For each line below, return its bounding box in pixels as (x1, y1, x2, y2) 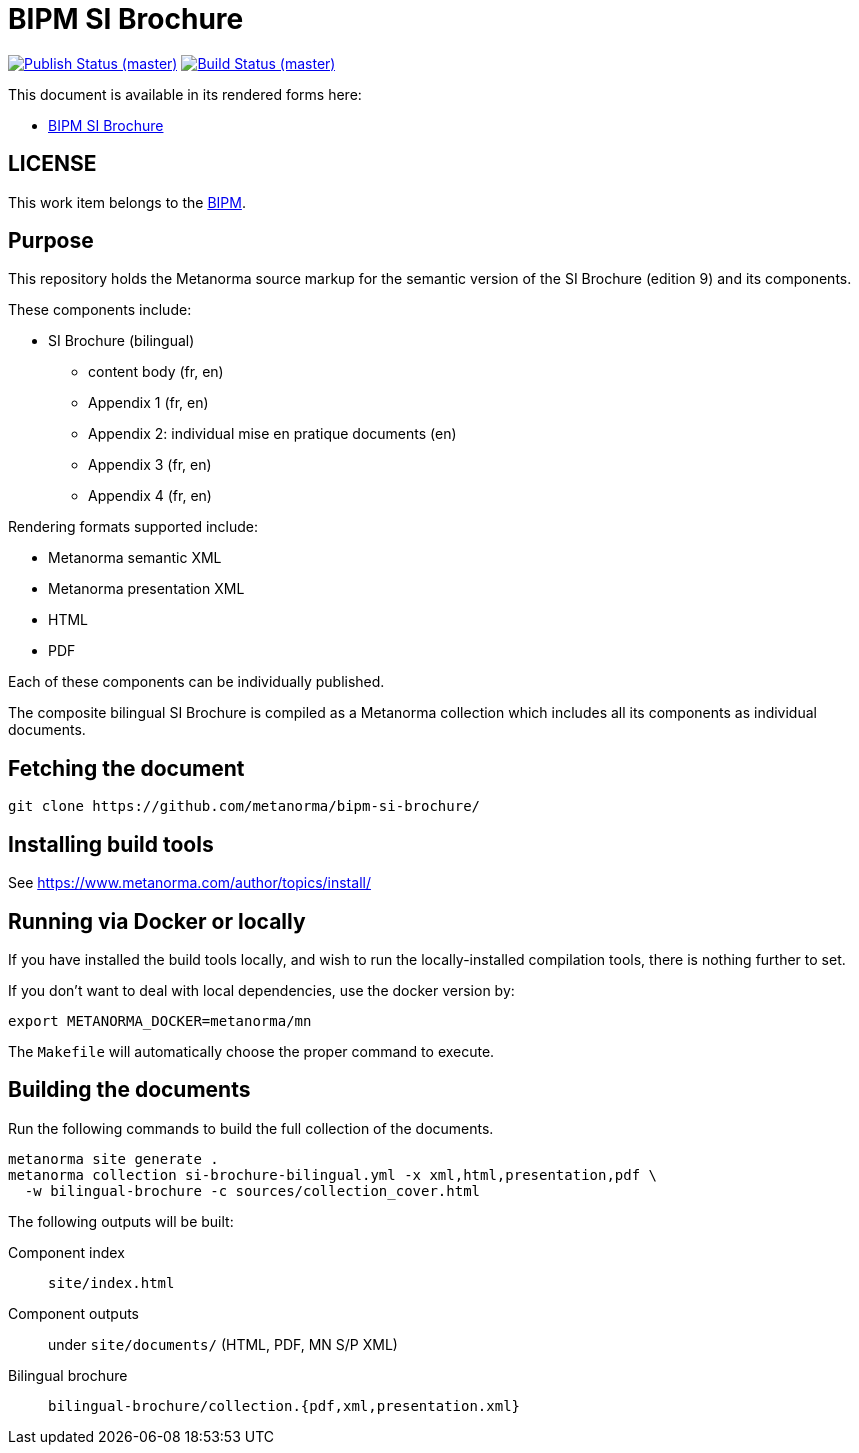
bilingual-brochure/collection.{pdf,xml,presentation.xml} (48, 1397, 521, 1414)
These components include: (8, 301, 192, 319)
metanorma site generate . (8, 1150, 219, 1167)
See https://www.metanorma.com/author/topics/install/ (8, 874, 371, 892)
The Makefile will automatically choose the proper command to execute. (8, 1042, 495, 1060)
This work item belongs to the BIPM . (8, 193, 246, 211)
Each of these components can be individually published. (8, 673, 385, 691)
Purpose (8, 228, 94, 254)
